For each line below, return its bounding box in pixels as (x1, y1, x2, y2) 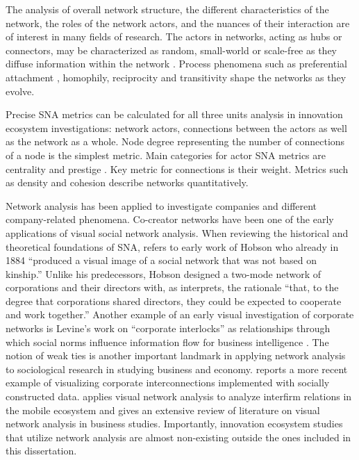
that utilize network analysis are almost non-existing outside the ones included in (6, 429, 351, 444)
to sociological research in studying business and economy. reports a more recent (6, 361, 348, 376)
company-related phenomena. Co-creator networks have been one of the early (6, 212, 334, 227)
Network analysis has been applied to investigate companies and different (6, 198, 317, 213)
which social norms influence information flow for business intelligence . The (6, 334, 329, 349)
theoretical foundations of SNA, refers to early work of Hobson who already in (6, 239, 339, 254)
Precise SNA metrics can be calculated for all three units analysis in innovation (6, 107, 343, 122)
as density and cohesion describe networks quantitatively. (6, 175, 249, 190)
